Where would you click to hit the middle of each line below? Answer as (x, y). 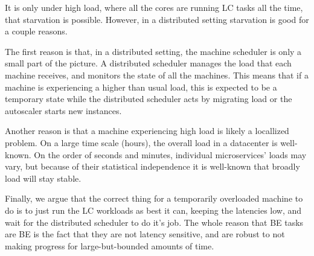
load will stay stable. (43, 178)
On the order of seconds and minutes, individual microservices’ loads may (170, 154)
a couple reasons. (36, 31)
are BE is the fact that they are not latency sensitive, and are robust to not (145, 234)
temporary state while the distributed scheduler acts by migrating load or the (149, 99)
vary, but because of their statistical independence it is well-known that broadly (152, 166)
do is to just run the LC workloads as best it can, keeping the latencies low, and (153, 210)
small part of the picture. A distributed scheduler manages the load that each (148, 63)
